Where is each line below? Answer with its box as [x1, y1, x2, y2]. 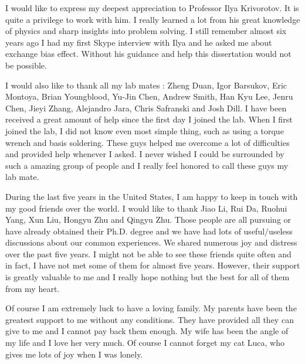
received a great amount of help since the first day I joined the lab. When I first [5, 113, 293, 125]
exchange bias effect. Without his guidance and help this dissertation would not [5, 47, 292, 60]
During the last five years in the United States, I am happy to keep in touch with [5, 190, 298, 202]
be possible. [5, 59, 47, 71]
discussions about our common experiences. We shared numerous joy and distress [5, 236, 297, 249]
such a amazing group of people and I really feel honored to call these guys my [5, 159, 289, 171]
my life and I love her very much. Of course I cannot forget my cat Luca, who [5, 336, 284, 349]
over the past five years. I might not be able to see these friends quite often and [5, 247, 292, 260]
